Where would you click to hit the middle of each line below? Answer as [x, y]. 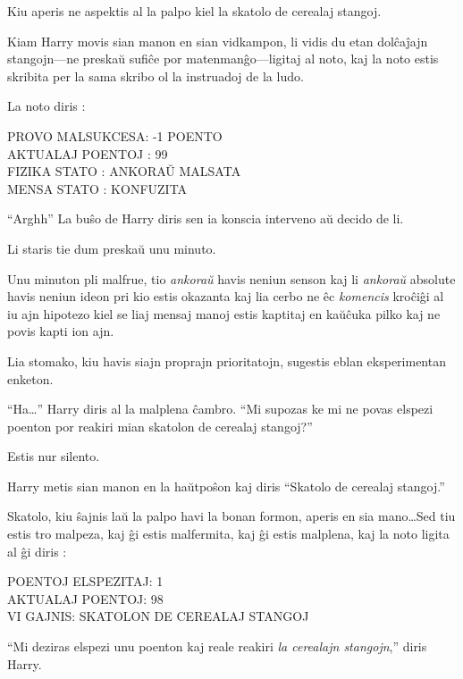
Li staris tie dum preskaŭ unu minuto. [112, 248]
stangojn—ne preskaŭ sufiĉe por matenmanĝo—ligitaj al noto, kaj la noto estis [223, 59]
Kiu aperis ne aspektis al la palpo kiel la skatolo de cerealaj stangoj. [194, 11]
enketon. [30, 378]
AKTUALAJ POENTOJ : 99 [88, 153]
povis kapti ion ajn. [61, 331]
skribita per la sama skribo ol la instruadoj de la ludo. [156, 75]
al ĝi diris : [37, 551]
